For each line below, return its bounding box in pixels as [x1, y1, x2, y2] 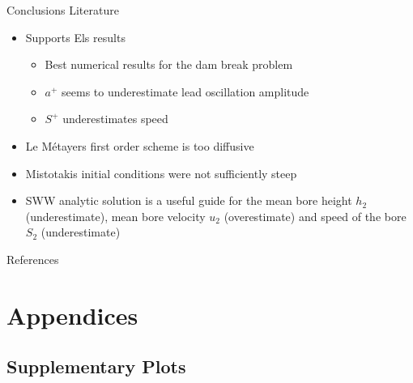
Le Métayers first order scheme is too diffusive [25, 137, 254, 154]
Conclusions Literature [6, 2, 119, 18]
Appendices [6, 298, 138, 331]
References [6, 250, 59, 267]
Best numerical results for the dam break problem [45, 56, 293, 73]
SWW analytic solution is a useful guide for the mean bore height [25, 192, 352, 209]
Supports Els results [25, 28, 126, 45]
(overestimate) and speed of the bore [224, 207, 407, 224]
